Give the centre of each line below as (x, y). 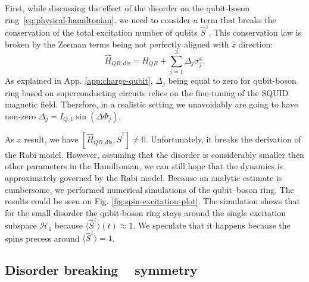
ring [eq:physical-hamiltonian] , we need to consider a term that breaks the (141, 19)
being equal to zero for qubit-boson (232, 80)
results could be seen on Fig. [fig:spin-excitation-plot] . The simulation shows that (152, 201)
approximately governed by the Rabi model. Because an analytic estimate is (143, 178)
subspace (21, 225)
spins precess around (42, 238)
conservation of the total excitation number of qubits (101, 32)
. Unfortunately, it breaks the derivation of (223, 139)
